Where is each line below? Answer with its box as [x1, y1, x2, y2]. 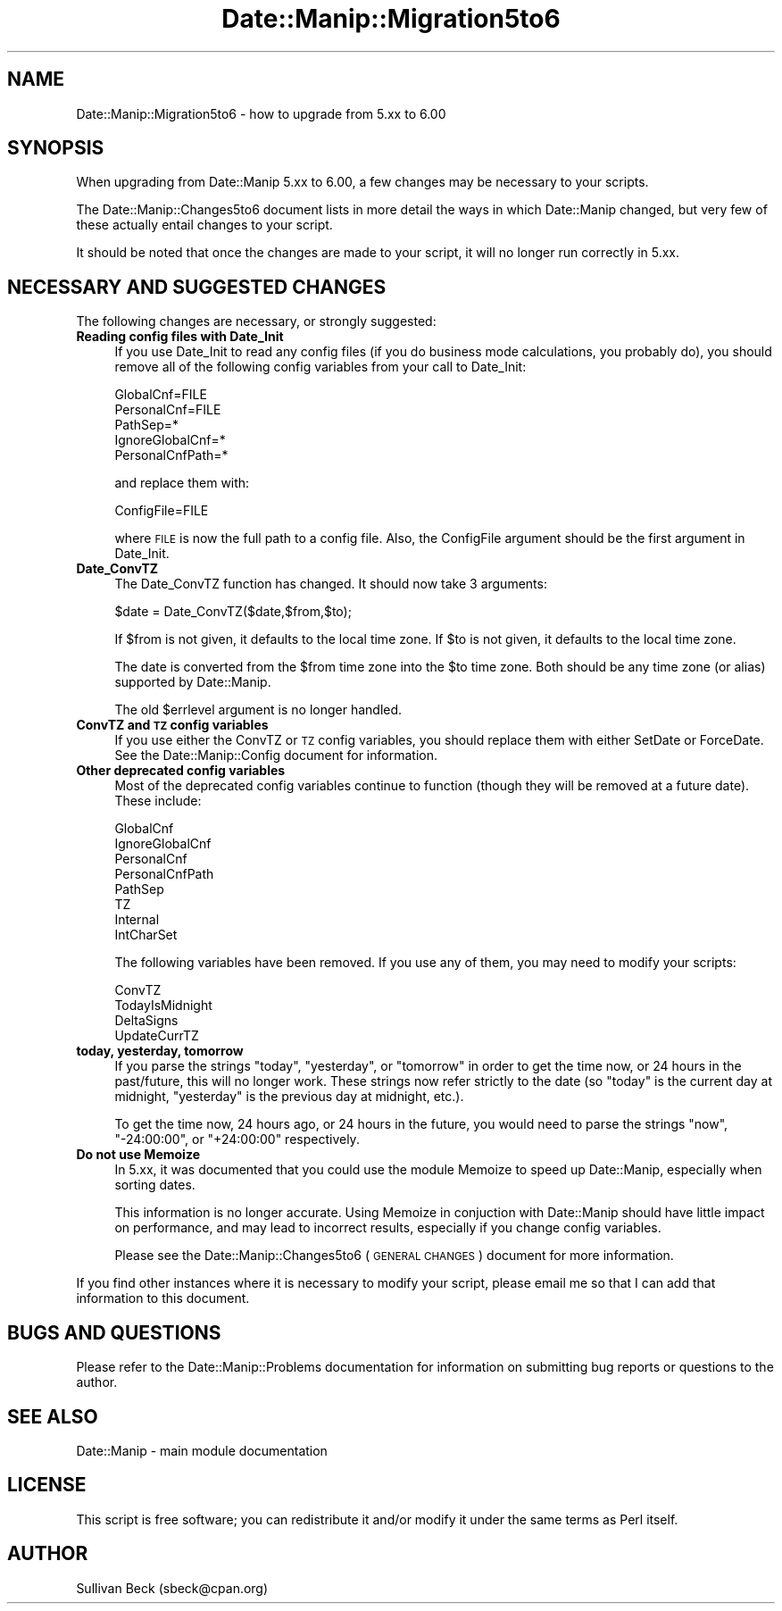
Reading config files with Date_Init [76, 329, 284, 345]
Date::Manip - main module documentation [76, 1442, 328, 1458]
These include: [114, 793, 202, 809]
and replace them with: [114, 475, 250, 491]
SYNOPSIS [7, 137, 104, 160]
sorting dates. [114, 1177, 195, 1193]
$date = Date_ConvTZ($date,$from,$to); [114, 604, 352, 620]
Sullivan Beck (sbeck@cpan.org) [76, 1580, 269, 1596]
